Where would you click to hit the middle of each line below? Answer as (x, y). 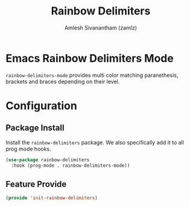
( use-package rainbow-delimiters (48, 160)
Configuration (42, 106)
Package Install (35, 128)
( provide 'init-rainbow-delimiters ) (52, 198)
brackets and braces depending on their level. (63, 81)
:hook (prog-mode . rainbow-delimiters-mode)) (71, 165)
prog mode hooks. (29, 149)
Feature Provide (36, 184)
